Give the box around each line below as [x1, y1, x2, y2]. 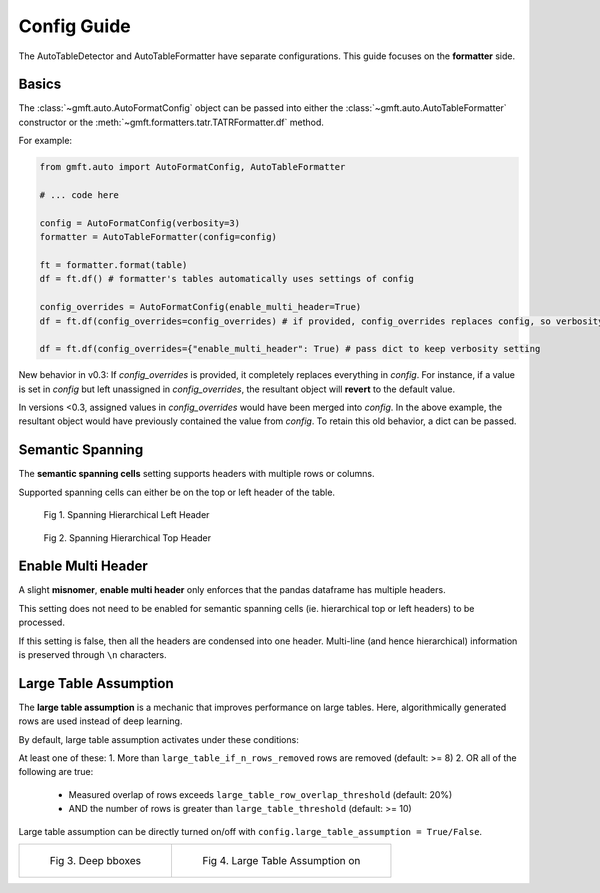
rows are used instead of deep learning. [18, 715, 183, 727]
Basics [18, 76, 62, 93]
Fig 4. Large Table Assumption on [201, 854, 361, 868]
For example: [18, 135, 73, 147]
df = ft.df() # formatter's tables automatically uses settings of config [39, 273, 415, 285]
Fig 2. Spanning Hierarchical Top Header [43, 531, 212, 544]
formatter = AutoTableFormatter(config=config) [39, 231, 277, 243]
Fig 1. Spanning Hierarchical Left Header [43, 509, 210, 521]
